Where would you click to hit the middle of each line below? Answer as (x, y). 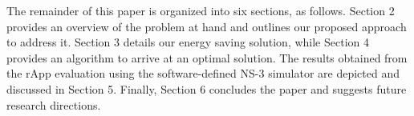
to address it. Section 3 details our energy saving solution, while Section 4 (188, 42)
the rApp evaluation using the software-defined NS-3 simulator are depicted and (203, 73)
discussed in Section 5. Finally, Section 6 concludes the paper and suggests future (207, 88)
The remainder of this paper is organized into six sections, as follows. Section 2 (201, 10)
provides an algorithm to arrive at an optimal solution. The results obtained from (207, 57)
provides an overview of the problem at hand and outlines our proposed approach (207, 26)
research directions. (54, 104)
